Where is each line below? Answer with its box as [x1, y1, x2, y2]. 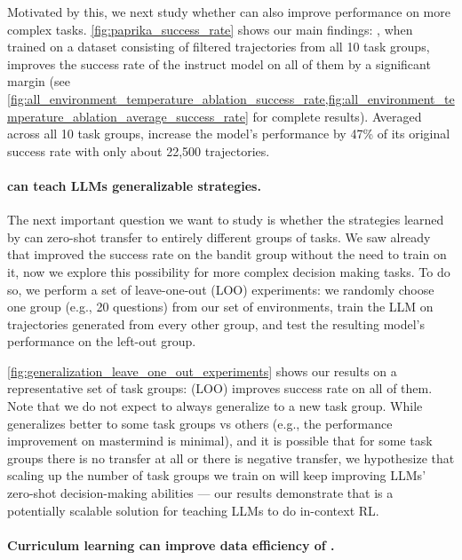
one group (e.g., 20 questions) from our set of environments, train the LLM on [7, 297, 434, 316]
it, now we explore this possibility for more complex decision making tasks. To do [7, 262, 450, 280]
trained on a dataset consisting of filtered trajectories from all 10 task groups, [7, 37, 430, 56]
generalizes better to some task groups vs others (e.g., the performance [7, 414, 393, 432]
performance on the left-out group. [7, 332, 196, 351]
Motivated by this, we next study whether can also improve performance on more [7, 3, 450, 20]
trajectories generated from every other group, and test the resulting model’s [7, 314, 426, 333]
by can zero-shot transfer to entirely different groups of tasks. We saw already [7, 227, 431, 246]
